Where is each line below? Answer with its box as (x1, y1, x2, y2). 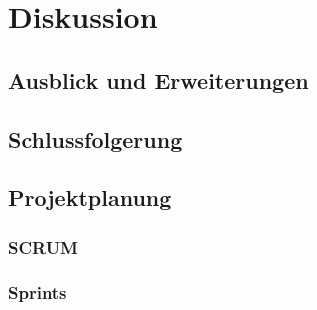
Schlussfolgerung (8, 123, 183, 154)
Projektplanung (8, 182, 172, 213)
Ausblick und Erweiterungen (8, 64, 309, 95)
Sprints (8, 280, 67, 305)
